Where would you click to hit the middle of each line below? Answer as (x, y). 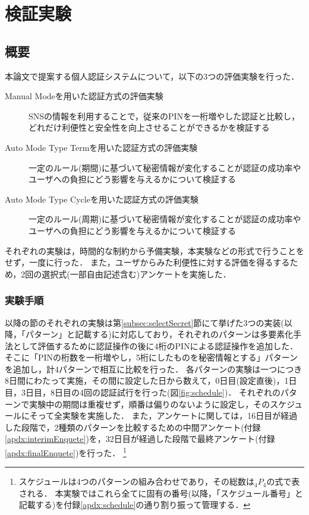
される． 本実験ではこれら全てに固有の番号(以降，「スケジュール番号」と (161, 493)
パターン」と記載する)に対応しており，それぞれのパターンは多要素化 (159, 334)
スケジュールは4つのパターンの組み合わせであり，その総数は (136, 481)
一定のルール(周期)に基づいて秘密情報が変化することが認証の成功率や (165, 219)
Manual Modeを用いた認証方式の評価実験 (84, 96)
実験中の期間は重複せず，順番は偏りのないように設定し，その (150, 404)
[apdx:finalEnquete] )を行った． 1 (66, 452)
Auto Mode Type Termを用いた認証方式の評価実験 (101, 147)
